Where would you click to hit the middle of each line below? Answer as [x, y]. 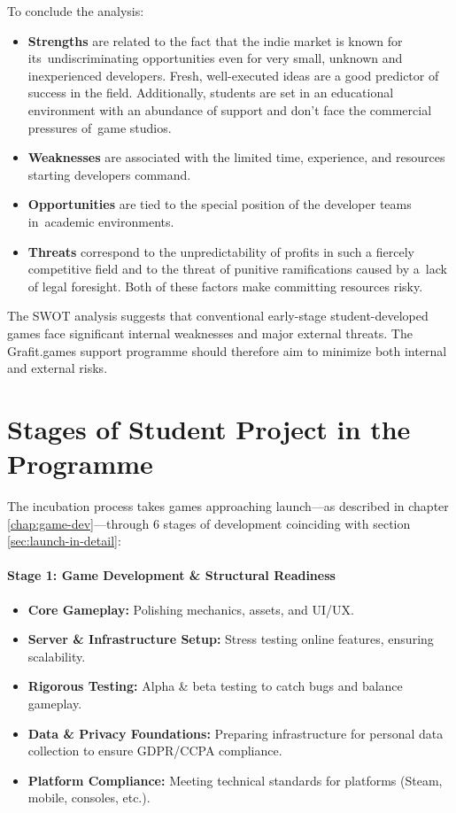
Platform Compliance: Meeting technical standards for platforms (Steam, [235, 780]
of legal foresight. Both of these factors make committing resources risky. [225, 286]
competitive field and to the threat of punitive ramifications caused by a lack [237, 269]
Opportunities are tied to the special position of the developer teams [220, 204]
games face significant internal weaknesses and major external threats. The [210, 333]
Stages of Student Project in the [209, 428]
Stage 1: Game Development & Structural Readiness [171, 575]
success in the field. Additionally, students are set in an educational [211, 93]
